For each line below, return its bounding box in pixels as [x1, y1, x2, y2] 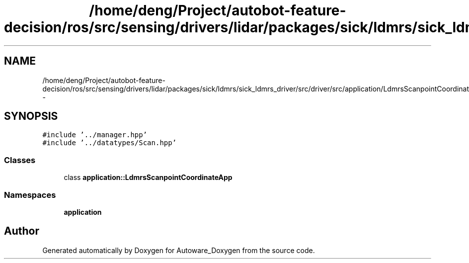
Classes [4, 155, 36, 165]
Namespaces [4, 189, 56, 200]
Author [4, 225, 39, 238]
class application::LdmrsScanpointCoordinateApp [64, 173, 233, 182]
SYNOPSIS [4, 110, 58, 123]
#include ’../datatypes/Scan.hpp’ [42, 139, 177, 147]
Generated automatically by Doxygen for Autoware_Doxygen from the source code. [42, 246, 315, 255]
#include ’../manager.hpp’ [42, 131, 148, 139]
